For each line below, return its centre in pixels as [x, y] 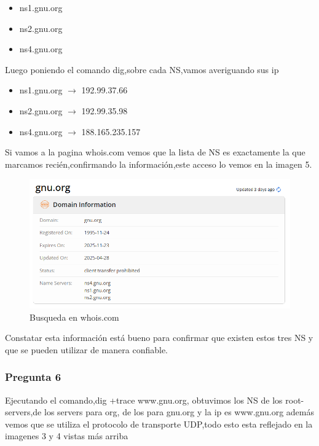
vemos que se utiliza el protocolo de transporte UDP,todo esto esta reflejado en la [159, 424]
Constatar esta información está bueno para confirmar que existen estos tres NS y [159, 338]
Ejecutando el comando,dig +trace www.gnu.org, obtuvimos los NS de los [144, 400]
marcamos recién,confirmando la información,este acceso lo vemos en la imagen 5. [159, 164]
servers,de [23, 412]
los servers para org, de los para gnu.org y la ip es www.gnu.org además [179, 412]
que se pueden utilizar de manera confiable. [86, 349]
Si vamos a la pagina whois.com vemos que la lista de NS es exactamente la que [155, 152]
